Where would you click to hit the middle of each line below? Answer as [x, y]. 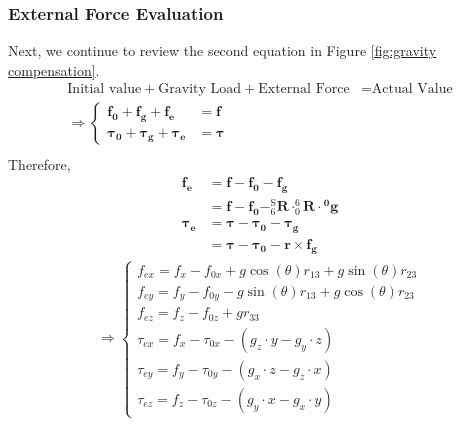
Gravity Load [200, 89]
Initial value [104, 89]
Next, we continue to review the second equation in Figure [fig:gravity [222, 50]
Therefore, [39, 163]
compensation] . [54, 69]
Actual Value [412, 89]
